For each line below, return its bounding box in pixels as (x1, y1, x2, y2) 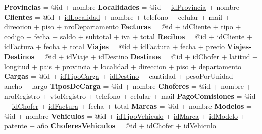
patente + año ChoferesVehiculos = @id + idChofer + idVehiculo (4, 120, 216, 131)
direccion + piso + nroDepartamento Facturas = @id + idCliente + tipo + (4, 21, 241, 32)
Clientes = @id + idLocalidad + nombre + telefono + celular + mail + (4, 11, 230, 22)
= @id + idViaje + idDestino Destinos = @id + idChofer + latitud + (36, 51, 258, 61)
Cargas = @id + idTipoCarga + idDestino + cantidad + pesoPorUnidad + (4, 71, 241, 81)
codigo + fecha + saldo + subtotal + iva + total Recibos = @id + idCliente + (4, 31, 252, 41)
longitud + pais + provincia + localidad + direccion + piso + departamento (4, 61, 242, 71)
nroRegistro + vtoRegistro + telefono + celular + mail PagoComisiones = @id (4, 91, 256, 101)
